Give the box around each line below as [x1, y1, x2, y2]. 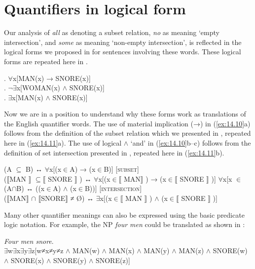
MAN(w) [73, 245, 100, 256]
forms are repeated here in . [4, 56, 88, 66]
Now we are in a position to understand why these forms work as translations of [4, 109, 246, 119]
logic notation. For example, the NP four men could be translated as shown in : [4, 219, 245, 230]
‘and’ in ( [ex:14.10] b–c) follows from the [130, 138, 251, 148]
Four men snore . [4, 235, 54, 246]
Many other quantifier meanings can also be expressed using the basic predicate [4, 209, 245, 220]
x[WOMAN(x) [16, 82, 61, 93]
